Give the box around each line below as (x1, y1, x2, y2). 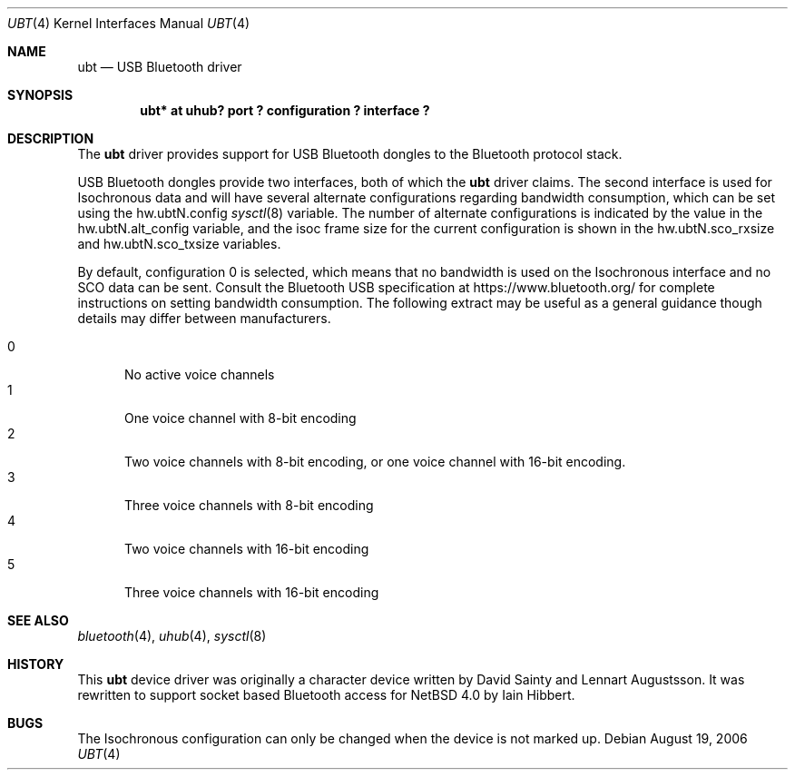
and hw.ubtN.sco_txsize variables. (77, 236, 281, 251)
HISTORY (7, 656, 64, 672)
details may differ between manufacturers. (77, 310, 331, 326)
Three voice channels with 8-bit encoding (124, 497, 374, 513)
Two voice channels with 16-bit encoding (124, 541, 369, 556)
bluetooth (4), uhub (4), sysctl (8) (77, 628, 267, 644)
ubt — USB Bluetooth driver (77, 59, 242, 74)
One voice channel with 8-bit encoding (124, 410, 357, 426)
